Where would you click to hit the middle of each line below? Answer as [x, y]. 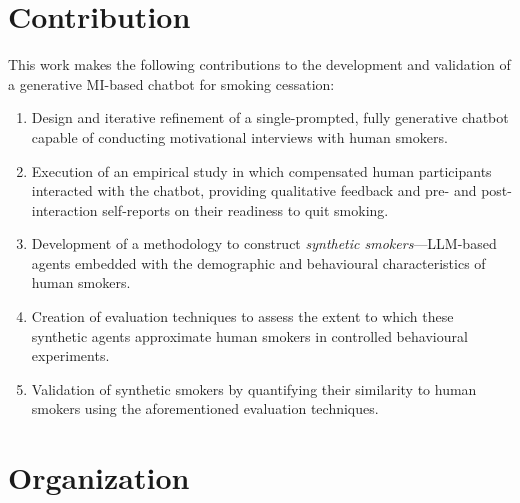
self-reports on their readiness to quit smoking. [245, 209]
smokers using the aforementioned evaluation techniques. [205, 408]
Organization [99, 477]
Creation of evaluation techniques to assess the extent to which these [242, 316]
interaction [64, 209]
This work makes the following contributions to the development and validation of [259, 64]
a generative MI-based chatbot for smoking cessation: [171, 83]
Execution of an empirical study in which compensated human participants [261, 170]
